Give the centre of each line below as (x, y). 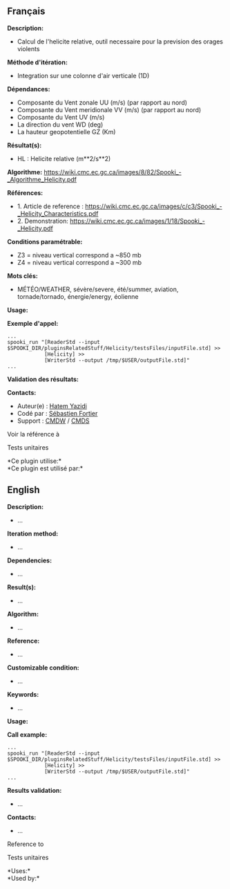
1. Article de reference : (50, 206)
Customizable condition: (43, 668)
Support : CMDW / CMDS (53, 421)
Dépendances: (29, 89)
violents (28, 48)
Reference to (26, 844)
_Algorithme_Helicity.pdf (42, 179)
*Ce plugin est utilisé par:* (45, 468)
